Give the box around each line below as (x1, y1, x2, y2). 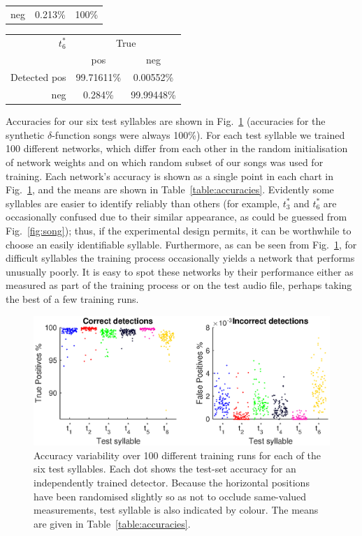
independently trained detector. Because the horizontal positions (34, 475, 310, 489)
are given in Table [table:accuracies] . (34, 516, 191, 530)
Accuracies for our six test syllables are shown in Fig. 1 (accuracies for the (6, 114, 326, 128)
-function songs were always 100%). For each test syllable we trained (52, 127, 345, 142)
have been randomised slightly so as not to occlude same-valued (34, 489, 307, 503)
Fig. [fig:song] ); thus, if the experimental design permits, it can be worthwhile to (6, 223, 352, 237)
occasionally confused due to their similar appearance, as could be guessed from (6, 209, 347, 224)
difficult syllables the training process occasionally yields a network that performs (6, 251, 355, 265)
